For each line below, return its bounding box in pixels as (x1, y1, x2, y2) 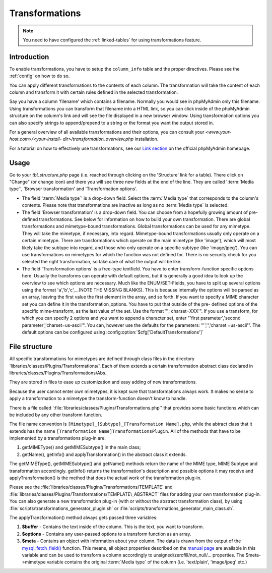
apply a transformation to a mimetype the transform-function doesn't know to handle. (9, 395, 187, 402)
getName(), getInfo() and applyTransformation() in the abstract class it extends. (22, 451, 187, 457)
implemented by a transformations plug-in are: (9, 435, 106, 441)
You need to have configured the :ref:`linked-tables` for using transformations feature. (23, 37, 201, 43)
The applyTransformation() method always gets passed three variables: (9, 514, 158, 521)
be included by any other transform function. (9, 412, 103, 418)
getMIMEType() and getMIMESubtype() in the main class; (22, 444, 141, 450)
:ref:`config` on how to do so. (9, 73, 70, 79)
